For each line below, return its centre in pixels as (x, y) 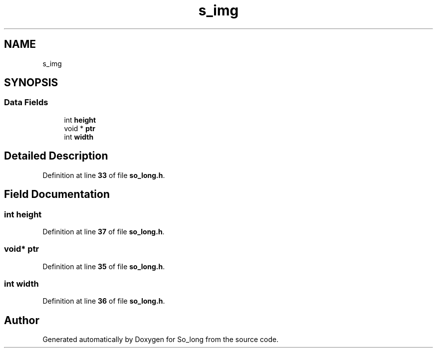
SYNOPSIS (31, 83)
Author (22, 320)
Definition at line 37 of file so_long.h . (104, 231)
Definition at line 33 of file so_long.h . (104, 175)
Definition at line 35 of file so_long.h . (104, 266)
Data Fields (26, 102)
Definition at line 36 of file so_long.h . (104, 301)
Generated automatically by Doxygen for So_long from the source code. (161, 340)
